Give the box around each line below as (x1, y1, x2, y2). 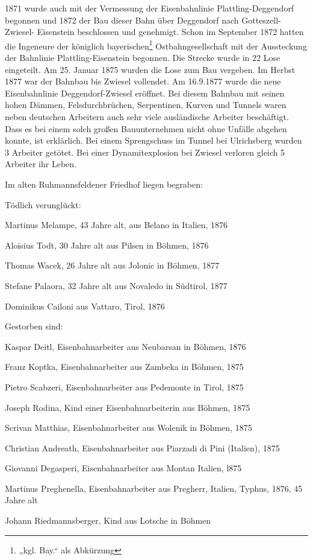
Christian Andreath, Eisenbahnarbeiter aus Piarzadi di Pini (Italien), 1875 (5, 441, 280, 454)
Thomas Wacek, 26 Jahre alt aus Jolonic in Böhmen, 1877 (5, 259, 220, 272)
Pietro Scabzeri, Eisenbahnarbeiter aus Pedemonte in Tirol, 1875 (5, 380, 244, 393)
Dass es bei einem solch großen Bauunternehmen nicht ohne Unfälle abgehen (5, 122, 287, 135)
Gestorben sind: (5, 320, 63, 332)
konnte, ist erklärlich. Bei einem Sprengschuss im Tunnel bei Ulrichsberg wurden (5, 134, 302, 147)
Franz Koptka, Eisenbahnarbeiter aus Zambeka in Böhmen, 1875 (5, 360, 244, 373)
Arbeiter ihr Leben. (5, 157, 76, 170)
